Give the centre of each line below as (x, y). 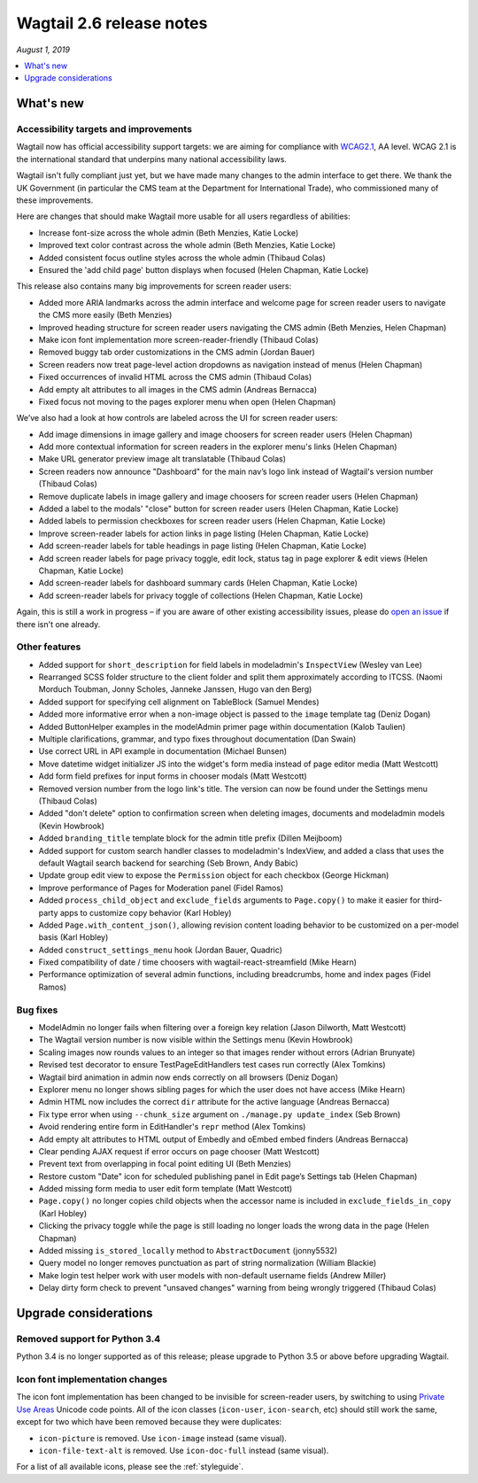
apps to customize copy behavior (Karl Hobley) (146, 912)
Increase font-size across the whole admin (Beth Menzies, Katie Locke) (169, 233)
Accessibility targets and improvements (104, 129)
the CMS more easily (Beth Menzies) (105, 315)
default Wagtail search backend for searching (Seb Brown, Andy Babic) (168, 863)
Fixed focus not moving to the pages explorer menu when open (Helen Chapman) (187, 401)
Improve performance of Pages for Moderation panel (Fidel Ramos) (161, 888)
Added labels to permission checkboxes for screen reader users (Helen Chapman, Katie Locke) (212, 521)
